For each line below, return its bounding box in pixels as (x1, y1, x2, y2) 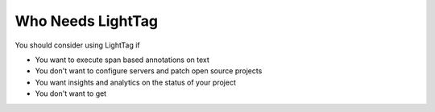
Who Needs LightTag (14, 12, 159, 30)
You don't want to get (35, 89, 107, 98)
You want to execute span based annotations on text (35, 55, 209, 64)
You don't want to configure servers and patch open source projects (35, 66, 263, 76)
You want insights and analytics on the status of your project (35, 77, 237, 87)
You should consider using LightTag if (14, 40, 140, 50)
